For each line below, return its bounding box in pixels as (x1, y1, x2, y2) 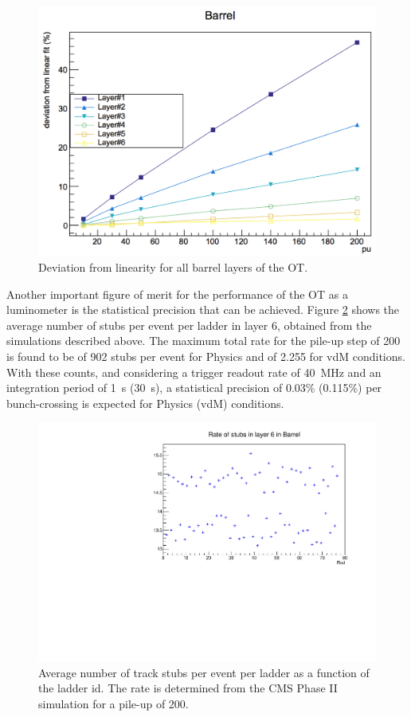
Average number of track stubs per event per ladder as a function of (38, 664, 370, 680)
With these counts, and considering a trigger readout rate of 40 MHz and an (6, 363, 382, 380)
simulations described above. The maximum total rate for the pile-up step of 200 (6, 332, 401, 349)
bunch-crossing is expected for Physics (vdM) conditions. (6, 394, 284, 411)
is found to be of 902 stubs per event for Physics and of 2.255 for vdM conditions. (6, 348, 405, 364)
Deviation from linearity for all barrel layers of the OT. (38, 259, 308, 276)
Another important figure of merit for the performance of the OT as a (6, 285, 348, 302)
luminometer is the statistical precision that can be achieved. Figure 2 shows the (6, 301, 400, 318)
